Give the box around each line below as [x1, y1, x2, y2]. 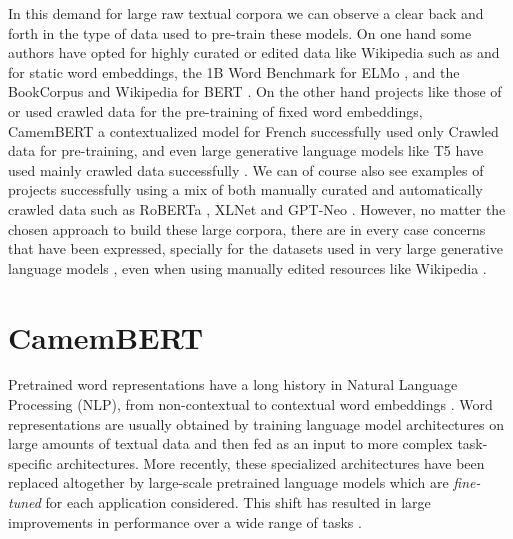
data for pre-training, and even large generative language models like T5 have [8, 140, 484, 161]
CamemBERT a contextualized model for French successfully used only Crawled [8, 120, 499, 141]
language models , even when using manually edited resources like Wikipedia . [8, 257, 487, 278]
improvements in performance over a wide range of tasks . [8, 511, 362, 532]
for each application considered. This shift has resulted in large [45, 492, 431, 512]
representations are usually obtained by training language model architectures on [8, 413, 505, 434]
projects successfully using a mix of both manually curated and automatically [8, 179, 483, 200]
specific [8, 452, 53, 473]
